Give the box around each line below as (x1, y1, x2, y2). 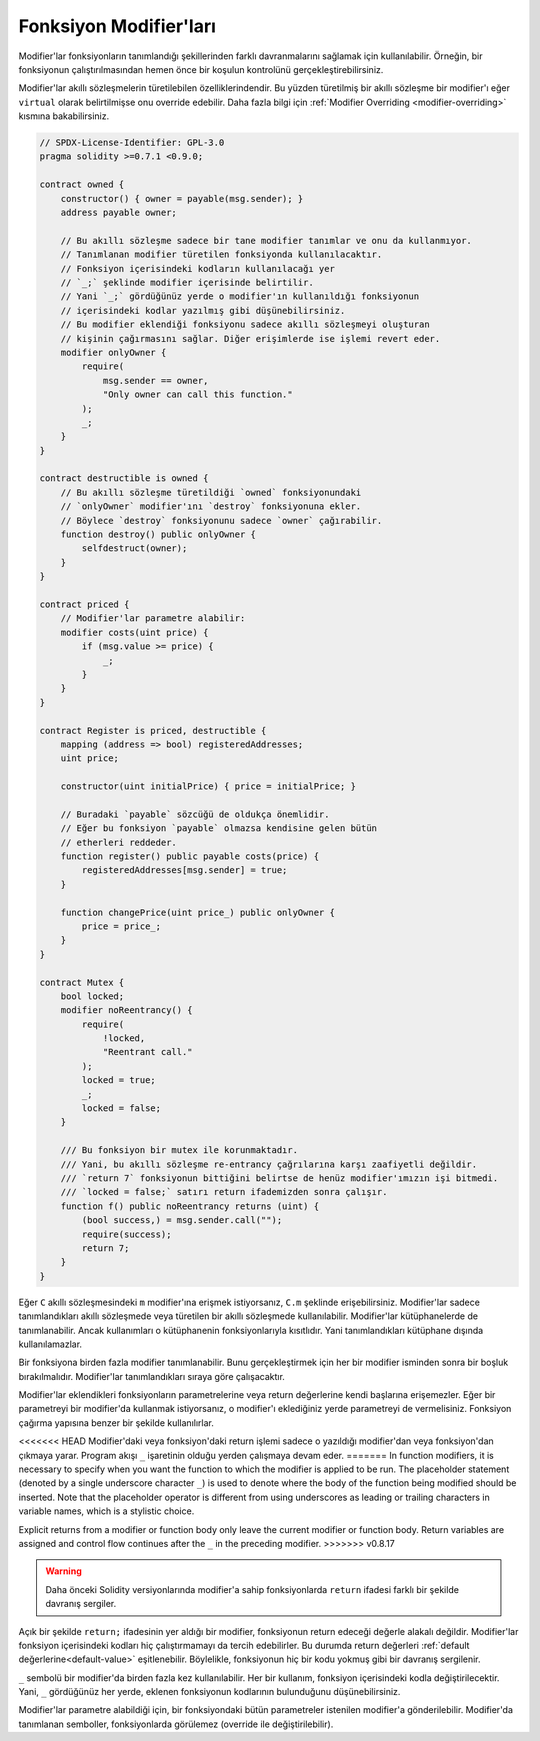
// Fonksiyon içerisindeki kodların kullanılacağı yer (60, 263, 335, 274)
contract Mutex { (39, 976, 125, 988)
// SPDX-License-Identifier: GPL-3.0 (39, 137, 225, 149)
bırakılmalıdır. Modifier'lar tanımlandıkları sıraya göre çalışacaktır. (18, 1370, 285, 1382)
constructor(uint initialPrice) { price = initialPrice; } (60, 781, 357, 792)
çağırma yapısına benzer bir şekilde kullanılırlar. (18, 1416, 214, 1429)
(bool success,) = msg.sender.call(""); (81, 1215, 283, 1226)
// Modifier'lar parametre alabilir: (60, 613, 246, 624)
